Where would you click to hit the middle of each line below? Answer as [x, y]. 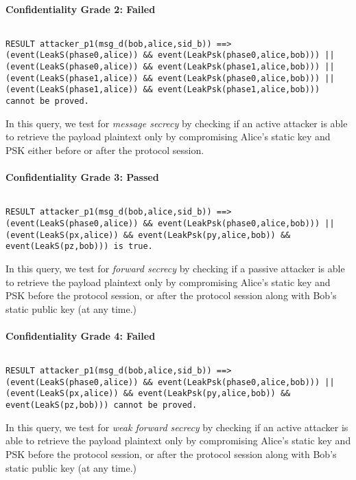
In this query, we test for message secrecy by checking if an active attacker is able [177, 123]
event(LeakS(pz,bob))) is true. [79, 247]
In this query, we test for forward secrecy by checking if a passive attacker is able [175, 268]
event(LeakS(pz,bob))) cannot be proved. [102, 405]
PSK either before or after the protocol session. [105, 150]
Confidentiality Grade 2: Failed [81, 9]
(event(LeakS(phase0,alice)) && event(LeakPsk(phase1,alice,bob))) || [170, 67]
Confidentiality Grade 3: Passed [82, 177]
